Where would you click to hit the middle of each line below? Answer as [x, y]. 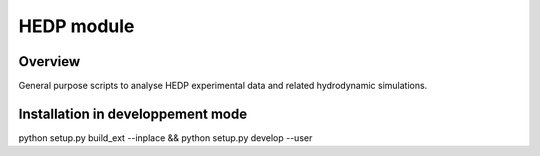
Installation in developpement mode [133, 113]
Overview [49, 61]
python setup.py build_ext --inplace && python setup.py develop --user [165, 137]
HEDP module [76, 26]
